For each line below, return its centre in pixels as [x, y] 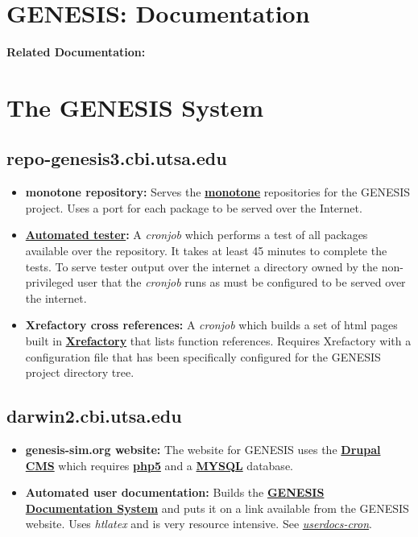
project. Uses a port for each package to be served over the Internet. [194, 207]
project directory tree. [80, 372]
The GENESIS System [135, 107]
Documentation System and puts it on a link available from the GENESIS [217, 508]
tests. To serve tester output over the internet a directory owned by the [202, 266]
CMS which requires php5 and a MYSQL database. [159, 465]
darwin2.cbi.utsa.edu [94, 416]
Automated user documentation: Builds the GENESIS [175, 492]
